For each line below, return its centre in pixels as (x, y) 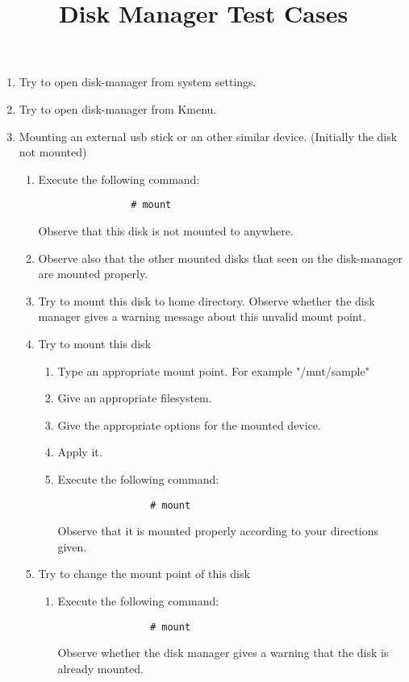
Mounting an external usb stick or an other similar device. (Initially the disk (208, 136)
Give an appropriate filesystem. (135, 398)
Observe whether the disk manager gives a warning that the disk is (223, 653)
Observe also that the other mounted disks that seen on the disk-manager (220, 258)
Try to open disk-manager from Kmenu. (118, 108)
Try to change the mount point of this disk (144, 574)
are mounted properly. (93, 274)
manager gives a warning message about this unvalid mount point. (202, 316)
